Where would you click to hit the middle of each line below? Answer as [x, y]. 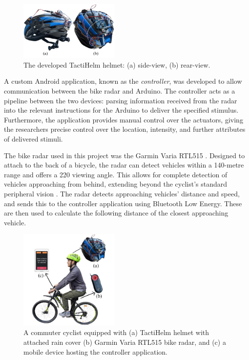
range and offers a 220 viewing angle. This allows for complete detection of [116, 174]
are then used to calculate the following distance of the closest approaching [116, 213]
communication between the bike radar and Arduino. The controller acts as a [120, 90]
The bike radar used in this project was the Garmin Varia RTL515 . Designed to [124, 155]
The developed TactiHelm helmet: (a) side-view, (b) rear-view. [117, 64]
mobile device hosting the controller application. [95, 351]
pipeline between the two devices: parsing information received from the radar [121, 100]
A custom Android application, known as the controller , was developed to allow [123, 81]
